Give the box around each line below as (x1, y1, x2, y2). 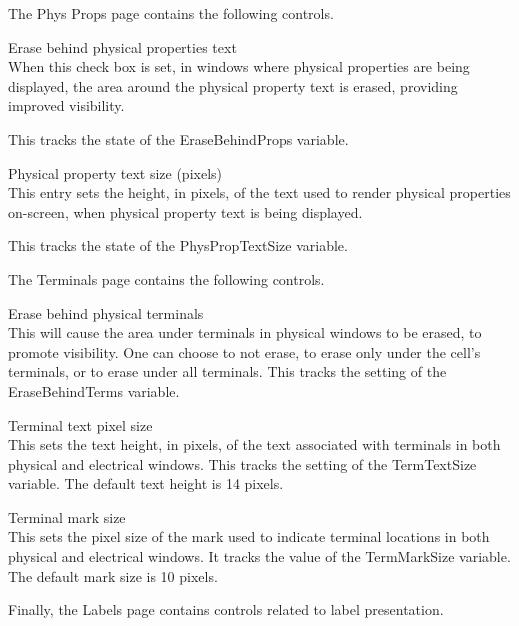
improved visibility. (8, 95, 125, 116)
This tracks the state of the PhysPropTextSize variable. (8, 235, 348, 256)
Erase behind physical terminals (8, 302, 204, 323)
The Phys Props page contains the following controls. (8, 3, 334, 23)
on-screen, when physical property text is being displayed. (8, 201, 363, 222)
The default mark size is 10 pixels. (8, 565, 218, 586)
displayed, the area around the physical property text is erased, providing (8, 75, 458, 96)
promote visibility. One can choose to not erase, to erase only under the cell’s (8, 341, 481, 362)
